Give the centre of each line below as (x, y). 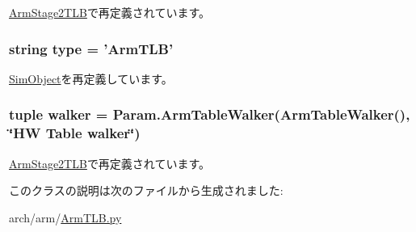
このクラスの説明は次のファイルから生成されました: (146, 190)
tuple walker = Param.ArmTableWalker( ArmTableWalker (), (210, 114)
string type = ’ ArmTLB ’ (91, 48)
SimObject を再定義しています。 (91, 78)
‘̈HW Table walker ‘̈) (75, 133)
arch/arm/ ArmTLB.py (65, 217)
